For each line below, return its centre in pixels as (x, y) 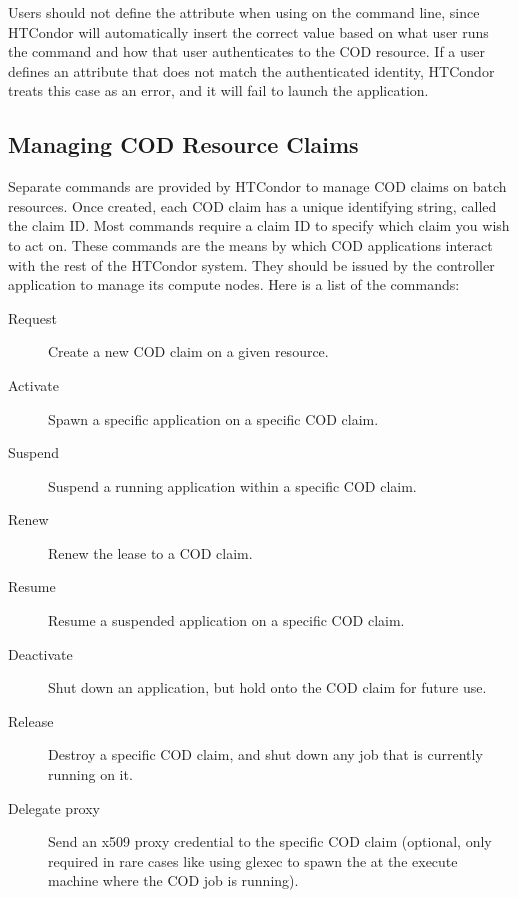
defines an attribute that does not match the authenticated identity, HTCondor (251, 70)
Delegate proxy (54, 807)
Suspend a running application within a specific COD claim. (232, 485)
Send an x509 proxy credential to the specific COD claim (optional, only (270, 841)
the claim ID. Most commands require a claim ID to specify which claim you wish (259, 225)
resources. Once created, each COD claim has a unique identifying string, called (252, 205)
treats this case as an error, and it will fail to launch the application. (218, 90)
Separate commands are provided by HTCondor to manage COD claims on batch (257, 186)
